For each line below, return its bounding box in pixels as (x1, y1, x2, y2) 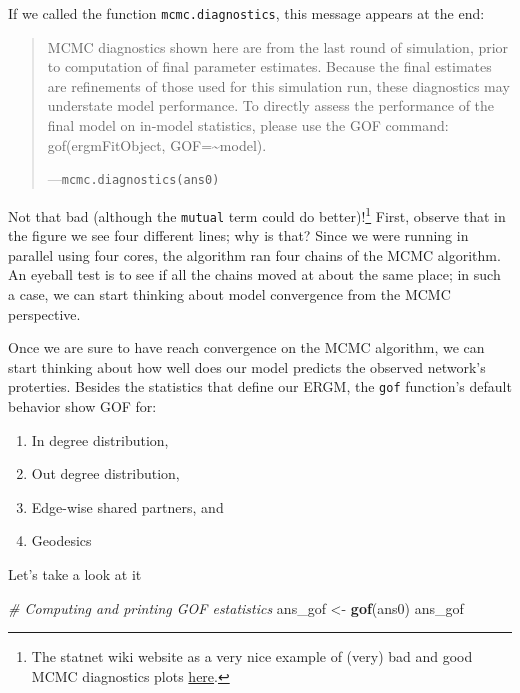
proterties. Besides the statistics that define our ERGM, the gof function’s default (8, 376, 512, 397)
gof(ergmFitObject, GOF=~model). (47, 134, 267, 155)
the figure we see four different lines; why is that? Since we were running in (8, 225, 469, 246)
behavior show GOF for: (8, 396, 157, 416)
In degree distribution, (31, 429, 169, 450)
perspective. (8, 303, 81, 324)
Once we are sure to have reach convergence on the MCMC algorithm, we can (8, 337, 485, 358)
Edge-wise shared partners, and (31, 496, 224, 517)
